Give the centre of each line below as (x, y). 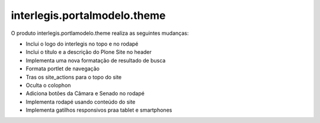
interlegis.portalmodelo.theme (88, 15)
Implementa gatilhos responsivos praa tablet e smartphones (99, 110)
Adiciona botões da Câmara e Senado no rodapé (85, 93)
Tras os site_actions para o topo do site (74, 77)
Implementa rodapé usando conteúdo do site (81, 102)
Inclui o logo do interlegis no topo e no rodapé (82, 44)
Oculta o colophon (48, 85)
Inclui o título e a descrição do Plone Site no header (89, 52)
